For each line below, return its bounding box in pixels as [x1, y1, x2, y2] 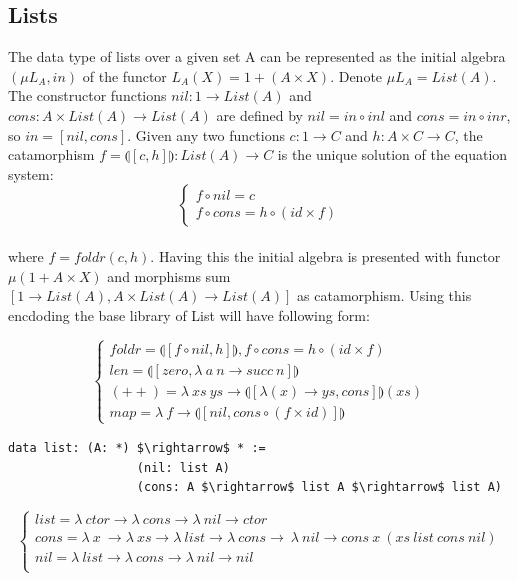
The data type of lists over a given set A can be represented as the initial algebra [8, 46, 506, 67]
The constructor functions [8, 85, 167, 106]
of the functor [82, 65, 167, 86]
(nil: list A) [136, 460, 230, 475]
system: [8, 163, 54, 184]
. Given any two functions [127, 124, 285, 145]
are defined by [216, 104, 303, 125]
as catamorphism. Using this [297, 285, 472, 306]
